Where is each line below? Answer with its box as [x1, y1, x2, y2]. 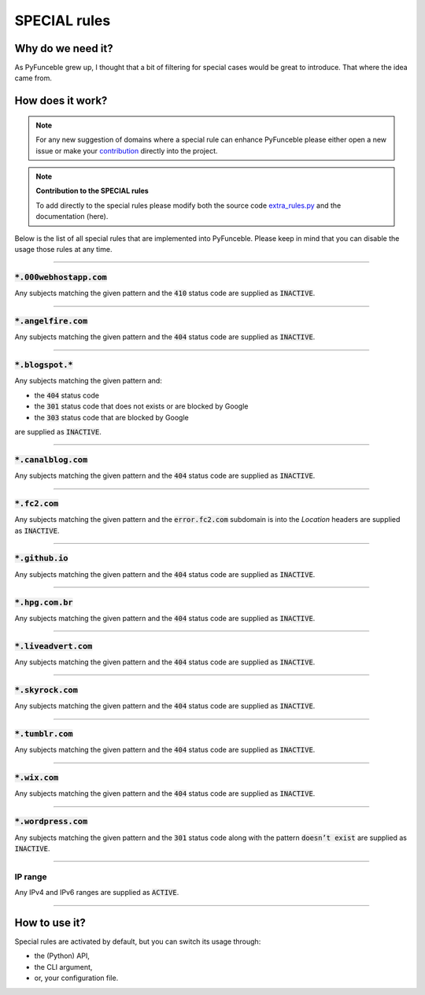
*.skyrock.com [14, 685, 79, 695]
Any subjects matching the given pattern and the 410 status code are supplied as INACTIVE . [14, 288, 316, 298]
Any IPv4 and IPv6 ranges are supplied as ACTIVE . [14, 888, 179, 897]
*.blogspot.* [14, 360, 74, 370]
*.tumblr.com [14, 728, 74, 739]
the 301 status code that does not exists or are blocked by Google [34, 401, 249, 411]
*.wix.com [14, 772, 59, 783]
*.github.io [14, 553, 68, 564]
